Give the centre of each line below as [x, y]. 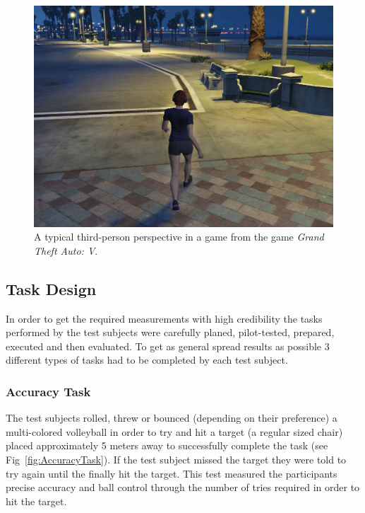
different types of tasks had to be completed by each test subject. [147, 360]
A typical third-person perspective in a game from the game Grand [179, 237]
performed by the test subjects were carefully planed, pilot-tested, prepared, [170, 332]
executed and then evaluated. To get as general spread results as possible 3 [168, 346]
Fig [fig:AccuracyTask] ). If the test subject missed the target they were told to [176, 459]
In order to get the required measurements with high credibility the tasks [164, 318]
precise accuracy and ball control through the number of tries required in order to [183, 487]
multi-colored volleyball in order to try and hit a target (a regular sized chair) [174, 431]
